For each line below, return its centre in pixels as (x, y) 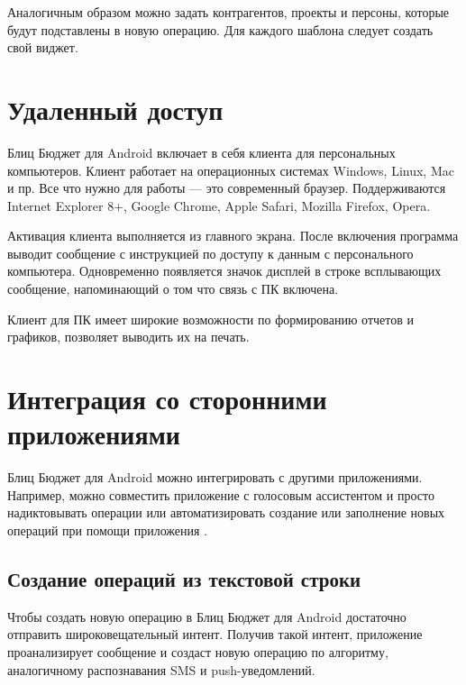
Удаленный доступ (115, 109)
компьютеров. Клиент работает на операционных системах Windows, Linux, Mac (231, 170)
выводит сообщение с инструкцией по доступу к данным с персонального (210, 253)
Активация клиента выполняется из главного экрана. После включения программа (233, 236)
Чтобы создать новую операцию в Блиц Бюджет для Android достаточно (207, 616)
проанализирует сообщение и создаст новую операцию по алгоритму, (198, 651)
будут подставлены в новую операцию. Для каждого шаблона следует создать (220, 29)
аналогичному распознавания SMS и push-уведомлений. (161, 669)
